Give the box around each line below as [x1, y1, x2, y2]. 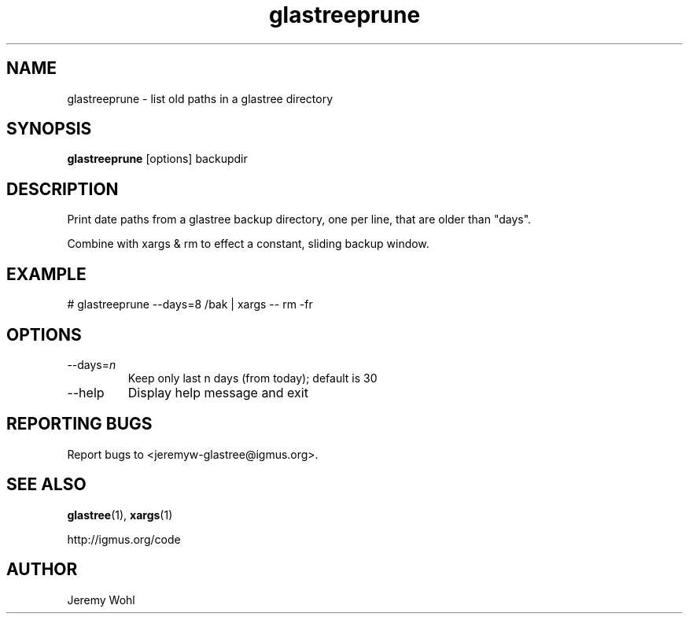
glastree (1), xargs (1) [67, 507, 173, 522]
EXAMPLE [6, 264, 87, 284]
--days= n [67, 357, 116, 371]
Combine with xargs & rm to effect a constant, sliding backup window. [67, 237, 429, 251]
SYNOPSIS [6, 119, 92, 139]
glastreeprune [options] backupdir [67, 152, 248, 166]
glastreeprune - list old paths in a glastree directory [67, 91, 333, 105]
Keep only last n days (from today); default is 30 [127, 371, 378, 385]
